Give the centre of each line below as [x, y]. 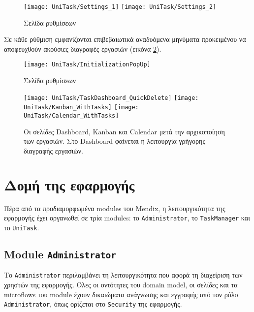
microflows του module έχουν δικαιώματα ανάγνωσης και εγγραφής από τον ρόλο [121, 294]
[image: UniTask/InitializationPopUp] [87, 65]
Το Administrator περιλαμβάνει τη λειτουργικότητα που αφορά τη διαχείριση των [123, 275]
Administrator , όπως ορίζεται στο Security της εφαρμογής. [93, 304]
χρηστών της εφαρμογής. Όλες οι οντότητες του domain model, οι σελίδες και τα [121, 284]
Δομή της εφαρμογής [69, 184]
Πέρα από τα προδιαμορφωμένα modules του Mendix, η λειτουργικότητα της [115, 208]
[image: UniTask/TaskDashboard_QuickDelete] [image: [111, 98]
